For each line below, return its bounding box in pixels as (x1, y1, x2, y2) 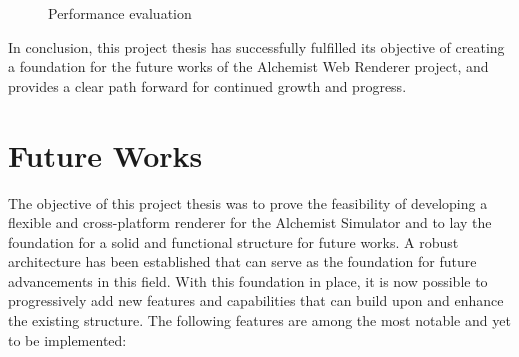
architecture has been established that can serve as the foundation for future (8, 251, 477, 272)
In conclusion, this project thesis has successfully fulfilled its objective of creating (8, 36, 505, 57)
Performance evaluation (48, 3, 192, 23)
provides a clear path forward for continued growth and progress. (8, 75, 407, 96)
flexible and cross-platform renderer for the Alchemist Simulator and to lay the (8, 212, 492, 233)
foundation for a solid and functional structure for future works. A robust (8, 231, 459, 252)
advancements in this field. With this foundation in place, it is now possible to (8, 270, 488, 291)
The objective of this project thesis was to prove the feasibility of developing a (8, 192, 488, 213)
